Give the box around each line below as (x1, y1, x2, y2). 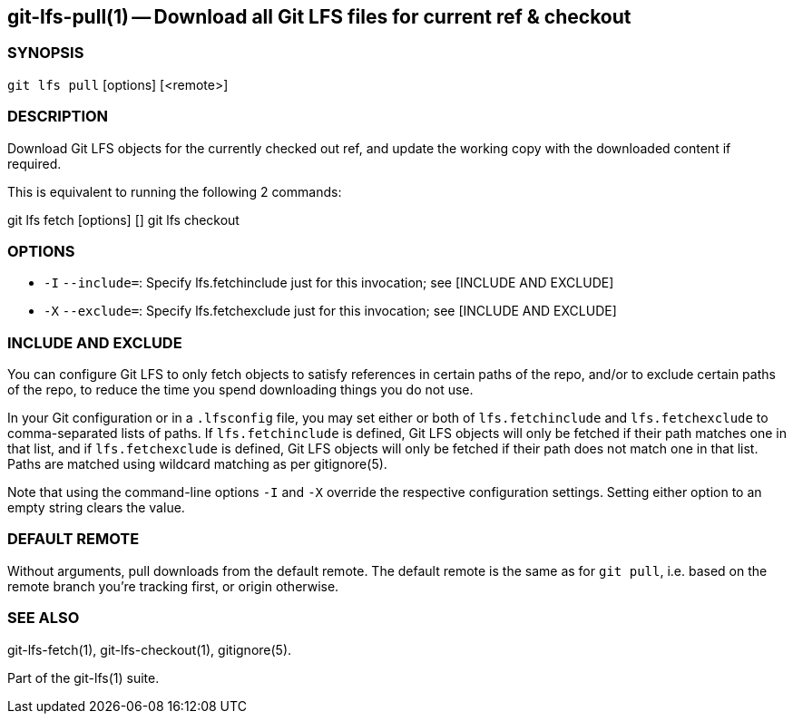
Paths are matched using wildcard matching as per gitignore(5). (7, 456, 387, 473)
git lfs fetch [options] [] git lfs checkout (7, 211, 240, 228)
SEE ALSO (7, 609, 80, 628)
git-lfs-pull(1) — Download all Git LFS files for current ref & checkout (7, 5, 631, 28)
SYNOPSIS (7, 44, 84, 63)
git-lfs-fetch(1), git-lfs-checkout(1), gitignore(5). (7, 641, 292, 658)
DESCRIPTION (7, 107, 109, 126)
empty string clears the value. (7, 500, 185, 516)
